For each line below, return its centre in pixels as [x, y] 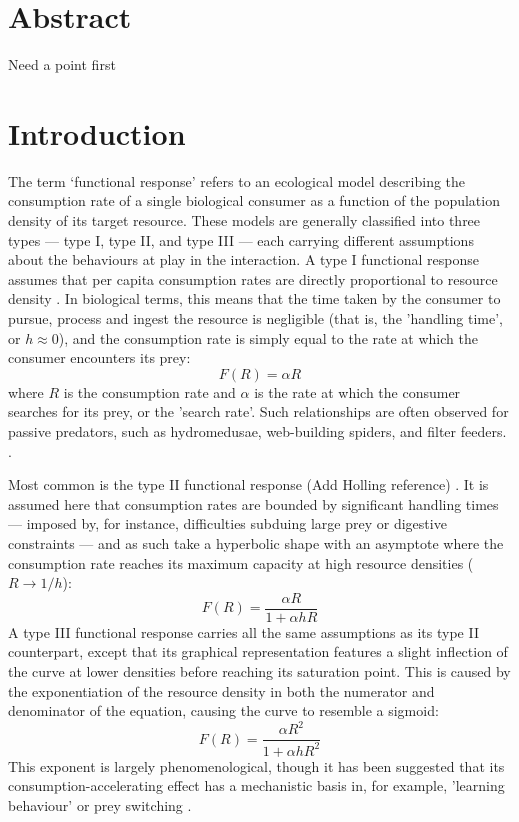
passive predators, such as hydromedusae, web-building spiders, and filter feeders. [257, 430]
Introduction [97, 132]
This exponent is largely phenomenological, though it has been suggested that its [256, 765]
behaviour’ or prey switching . [100, 804]
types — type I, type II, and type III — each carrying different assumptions [241, 239]
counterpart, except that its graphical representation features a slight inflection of [258, 651]
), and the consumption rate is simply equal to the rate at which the [268, 337]
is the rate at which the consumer [357, 391]
